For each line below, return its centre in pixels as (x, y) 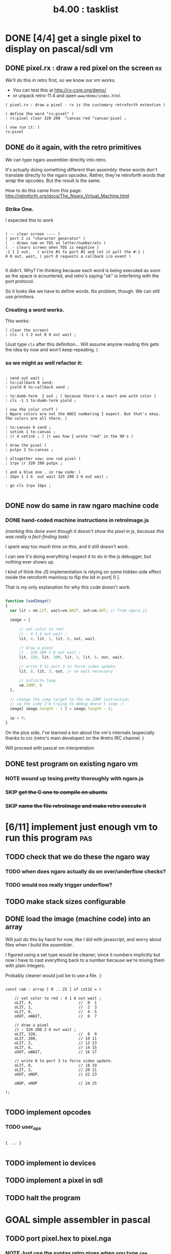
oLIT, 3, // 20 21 (56, 1070)
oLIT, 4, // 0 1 (56, 1003)
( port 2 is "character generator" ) (45, 239)
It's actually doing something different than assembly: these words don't (81, 169)
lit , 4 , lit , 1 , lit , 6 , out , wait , (58, 639)
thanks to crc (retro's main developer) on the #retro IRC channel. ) (75, 738)
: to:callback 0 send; (29, 383)
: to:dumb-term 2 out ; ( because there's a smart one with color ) (81, 396)
